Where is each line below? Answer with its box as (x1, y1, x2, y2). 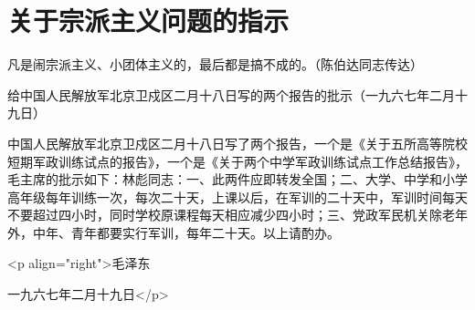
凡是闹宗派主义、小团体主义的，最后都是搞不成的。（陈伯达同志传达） (7, 55, 423, 74)
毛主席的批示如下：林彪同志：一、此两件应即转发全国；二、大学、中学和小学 (7, 170, 468, 189)
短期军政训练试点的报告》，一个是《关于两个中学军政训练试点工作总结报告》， (7, 151, 468, 170)
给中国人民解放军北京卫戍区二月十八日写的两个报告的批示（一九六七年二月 (7, 85, 455, 104)
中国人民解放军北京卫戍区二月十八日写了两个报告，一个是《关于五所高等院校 (7, 133, 468, 152)
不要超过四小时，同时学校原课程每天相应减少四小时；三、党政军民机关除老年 (7, 205, 468, 224)
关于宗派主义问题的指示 (7, 2, 290, 39)
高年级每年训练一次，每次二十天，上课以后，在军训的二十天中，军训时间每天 (7, 187, 468, 206)
